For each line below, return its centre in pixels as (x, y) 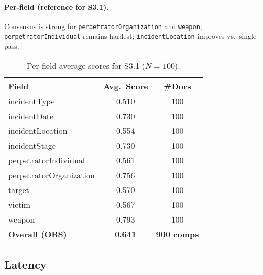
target (19, 189)
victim (20, 204)
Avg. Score (125, 86)
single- (249, 36)
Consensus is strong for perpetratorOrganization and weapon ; (103, 26)
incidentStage (32, 145)
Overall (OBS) (38, 234)
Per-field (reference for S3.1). (56, 6)
